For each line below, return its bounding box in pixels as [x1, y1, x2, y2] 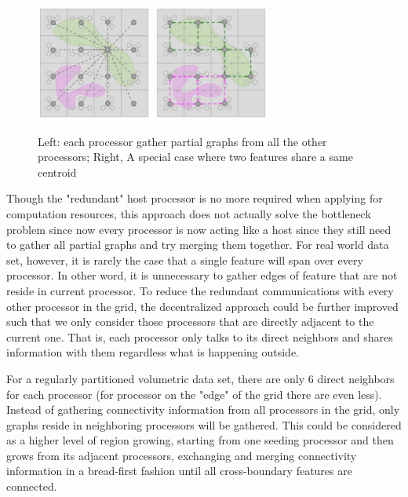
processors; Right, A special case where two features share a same [38, 148, 353, 165]
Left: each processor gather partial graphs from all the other [38, 133, 327, 149]
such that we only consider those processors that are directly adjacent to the [6, 313, 374, 330]
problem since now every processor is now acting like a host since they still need [6, 221, 392, 237]
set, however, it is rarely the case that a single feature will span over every [6, 251, 363, 268]
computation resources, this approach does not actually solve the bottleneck [6, 205, 371, 221]
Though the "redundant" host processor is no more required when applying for [6, 190, 383, 206]
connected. [6, 478, 57, 495]
